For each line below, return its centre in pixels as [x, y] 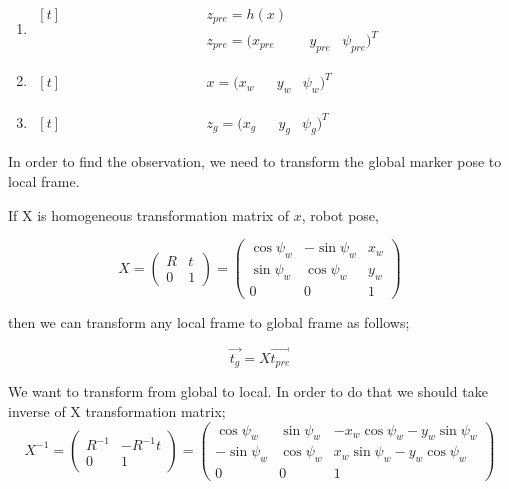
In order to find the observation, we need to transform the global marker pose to [255, 161]
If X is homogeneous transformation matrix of [149, 214]
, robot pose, [340, 214]
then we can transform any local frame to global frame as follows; [209, 322]
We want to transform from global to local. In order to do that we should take [248, 391]
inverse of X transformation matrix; [117, 410]
